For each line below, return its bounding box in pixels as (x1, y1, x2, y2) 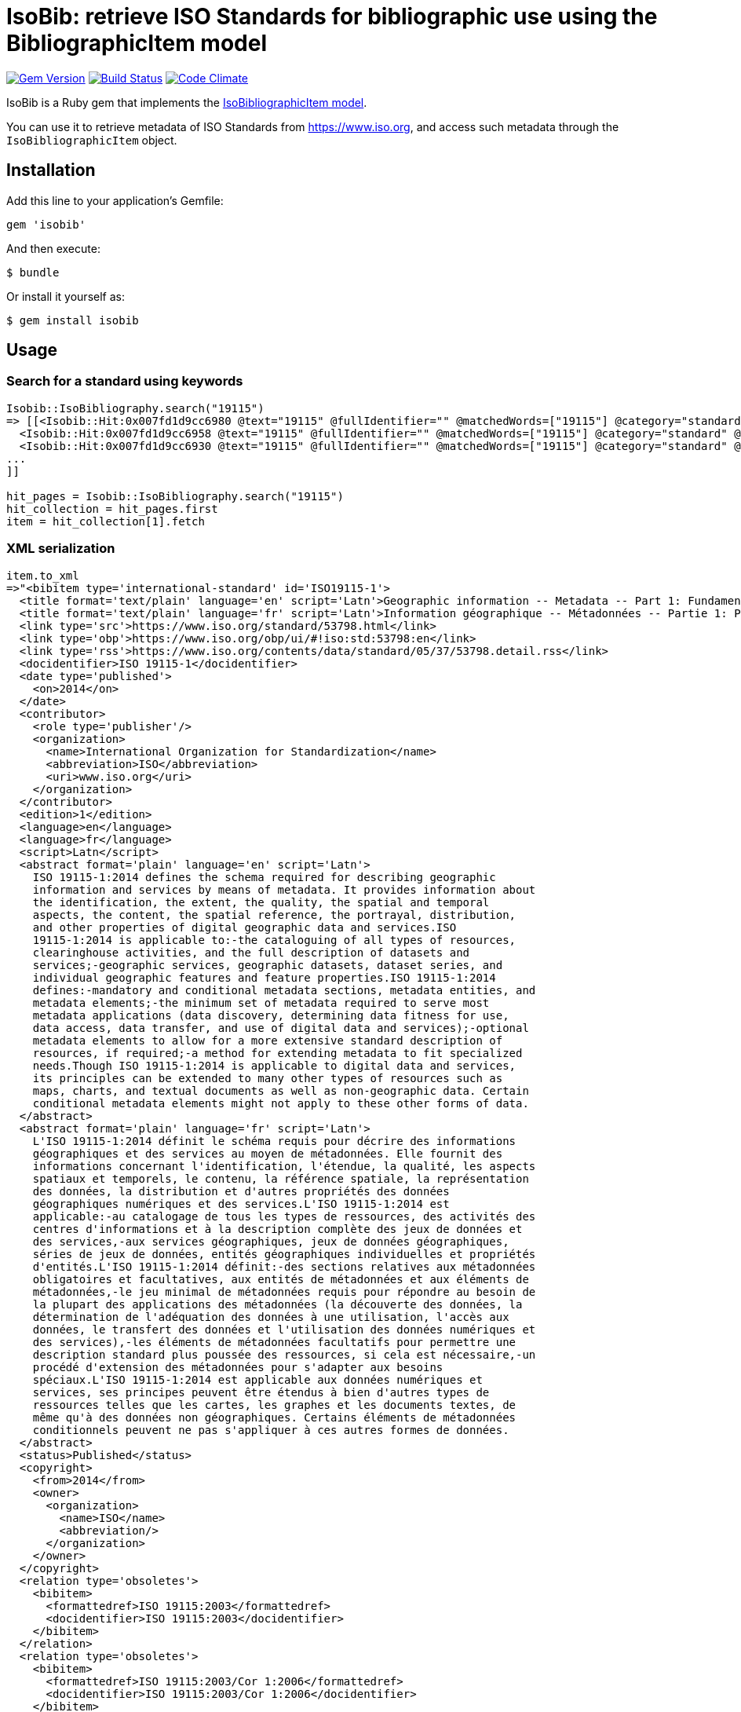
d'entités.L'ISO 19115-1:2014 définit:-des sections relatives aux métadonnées (32, 1260, 536, 1273)
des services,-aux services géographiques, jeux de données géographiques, (32, 1235, 509, 1248)
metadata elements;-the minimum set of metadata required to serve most (32, 996, 490, 1009)
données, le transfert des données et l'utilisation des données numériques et (32, 1322, 536, 1336)
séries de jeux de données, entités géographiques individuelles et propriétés (32, 1247, 536, 1260)
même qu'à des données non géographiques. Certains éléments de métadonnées (32, 1410, 517, 1424)
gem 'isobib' (6, 218, 86, 231)
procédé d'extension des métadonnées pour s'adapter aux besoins (32, 1360, 444, 1374)
